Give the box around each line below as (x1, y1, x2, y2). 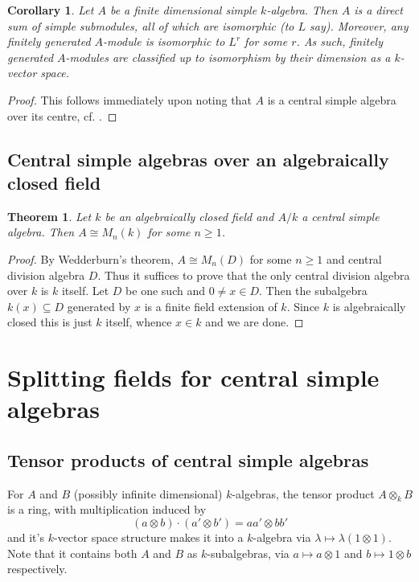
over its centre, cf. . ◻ (7, 107, 117, 124)
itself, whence (105, 314, 172, 330)
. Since (286, 297, 320, 314)
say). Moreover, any (310, 17, 409, 34)
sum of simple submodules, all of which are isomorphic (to (7, 17, 294, 34)
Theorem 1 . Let (7, 207, 92, 224)
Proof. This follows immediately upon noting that (7, 91, 252, 108)
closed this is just (7, 314, 92, 330)
